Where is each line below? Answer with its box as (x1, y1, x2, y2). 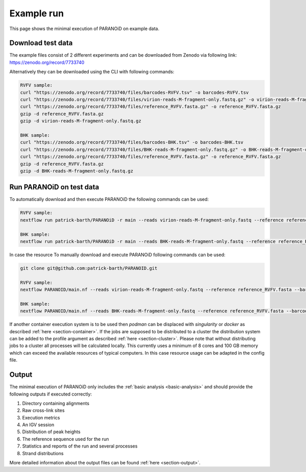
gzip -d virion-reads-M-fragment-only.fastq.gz (20, 118, 141, 124)
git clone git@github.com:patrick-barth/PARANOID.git (20, 265, 158, 271)
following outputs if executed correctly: (9, 391, 92, 397)
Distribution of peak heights (22, 429, 81, 435)
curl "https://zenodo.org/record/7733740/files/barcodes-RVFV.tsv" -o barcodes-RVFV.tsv (20, 89, 249, 95)
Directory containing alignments (22, 400, 89, 406)
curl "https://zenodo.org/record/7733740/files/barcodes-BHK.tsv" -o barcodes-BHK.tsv (20, 139, 244, 145)
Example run (9, 8, 64, 19)
